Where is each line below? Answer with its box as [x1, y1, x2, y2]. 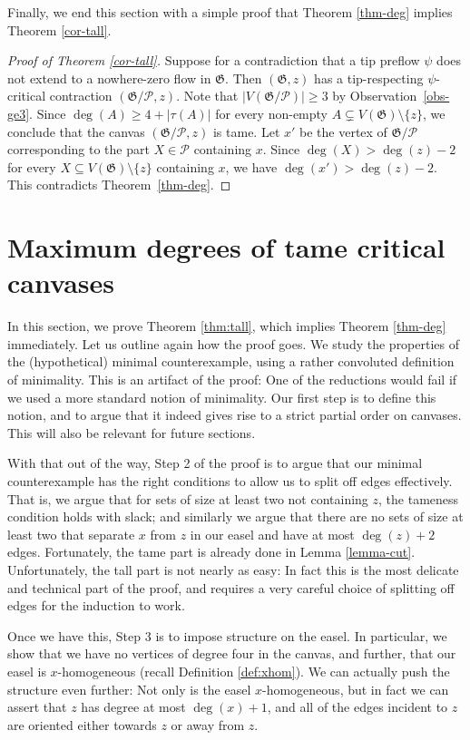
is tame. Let [212, 122, 280, 141]
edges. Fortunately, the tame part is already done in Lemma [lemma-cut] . [7, 542, 416, 561]
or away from [171, 715, 245, 734]
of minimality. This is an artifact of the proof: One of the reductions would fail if [7, 370, 457, 389]
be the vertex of [299, 122, 387, 141]
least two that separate [7, 524, 135, 543]
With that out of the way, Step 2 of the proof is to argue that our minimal [7, 453, 423, 472]
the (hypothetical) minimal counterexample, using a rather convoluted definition [7, 352, 455, 371]
